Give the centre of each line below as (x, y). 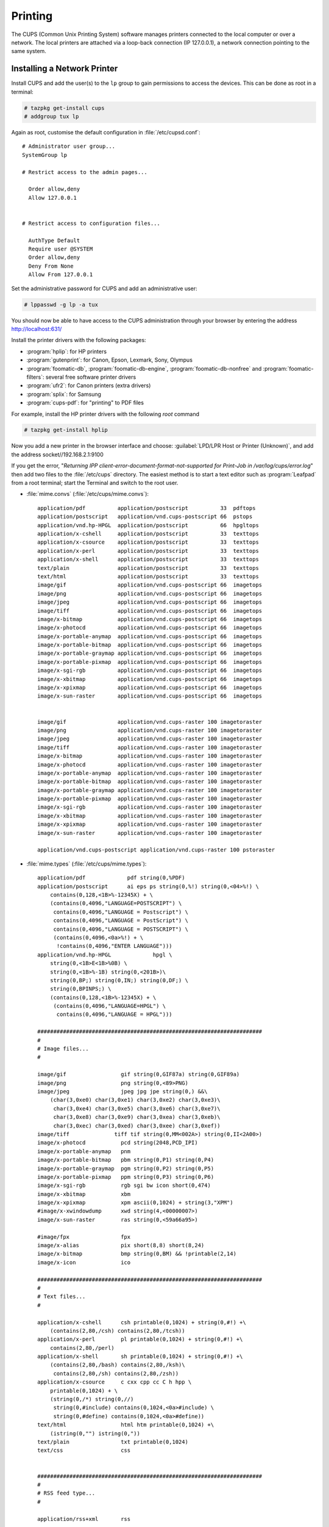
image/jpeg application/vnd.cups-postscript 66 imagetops (150, 602)
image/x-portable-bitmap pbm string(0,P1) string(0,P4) (126, 1160)
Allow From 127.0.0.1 (61, 275)
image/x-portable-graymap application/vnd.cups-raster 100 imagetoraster (150, 790)
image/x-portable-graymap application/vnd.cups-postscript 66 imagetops (150, 653)
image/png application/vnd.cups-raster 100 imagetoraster (150, 730)
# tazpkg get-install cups (64, 108)
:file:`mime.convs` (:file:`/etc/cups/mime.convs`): (88, 494)
